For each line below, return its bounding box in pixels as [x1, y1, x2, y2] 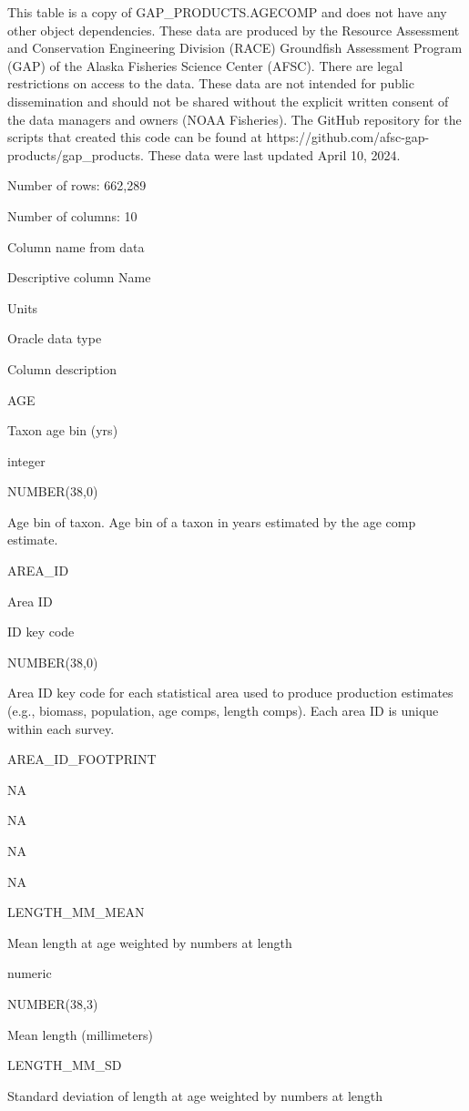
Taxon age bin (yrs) [7, 421, 118, 440]
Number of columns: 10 [7, 206, 138, 225]
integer [7, 451, 46, 470]
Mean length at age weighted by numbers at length [7, 933, 292, 952]
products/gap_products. [7, 145, 144, 164]
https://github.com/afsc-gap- [266, 127, 430, 147]
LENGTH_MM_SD [7, 1055, 122, 1075]
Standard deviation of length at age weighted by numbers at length [7, 1086, 383, 1105]
